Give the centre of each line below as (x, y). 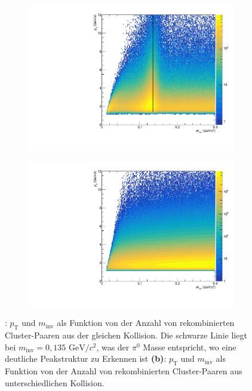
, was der (113, 347)
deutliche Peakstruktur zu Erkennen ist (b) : (86, 358)
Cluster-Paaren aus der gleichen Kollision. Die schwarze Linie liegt (126, 335)
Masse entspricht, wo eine (190, 347)
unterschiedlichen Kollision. (55, 382)
